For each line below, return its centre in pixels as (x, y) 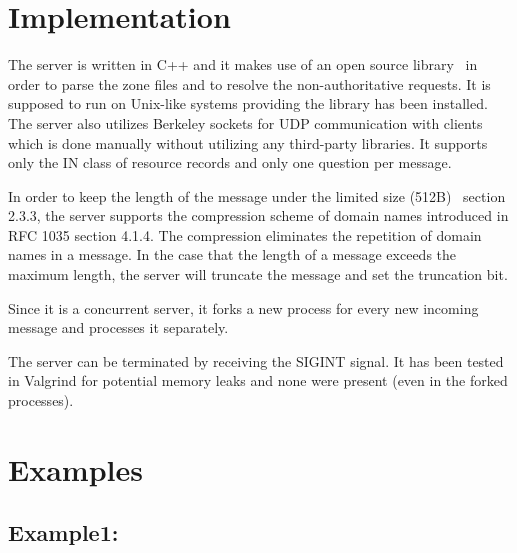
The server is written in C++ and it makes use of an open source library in (243, 64)
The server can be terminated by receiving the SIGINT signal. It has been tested (256, 360)
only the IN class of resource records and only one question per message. (230, 162)
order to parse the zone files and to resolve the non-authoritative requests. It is (249, 83)
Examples (75, 468)
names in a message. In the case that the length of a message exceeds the (232, 254)
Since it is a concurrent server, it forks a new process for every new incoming (243, 307)
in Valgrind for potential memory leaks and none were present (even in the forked (258, 380)
